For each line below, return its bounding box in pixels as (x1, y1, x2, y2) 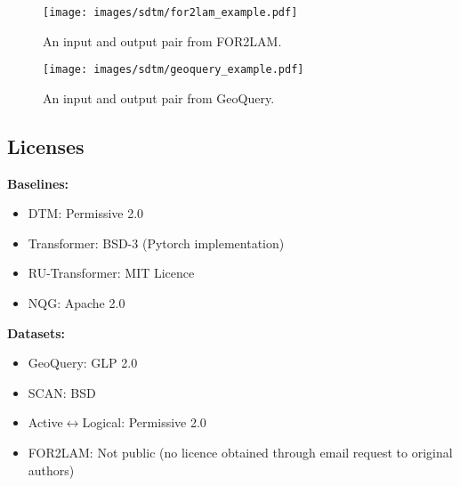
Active (28, 413, 63, 432)
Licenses (7, 132, 85, 159)
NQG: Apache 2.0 (28, 294, 125, 312)
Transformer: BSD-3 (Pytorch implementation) (28, 233, 285, 252)
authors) (28, 460, 75, 479)
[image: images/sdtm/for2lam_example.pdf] (43, 6, 298, 19)
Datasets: (7, 323, 66, 342)
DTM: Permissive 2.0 (28, 204, 144, 223)
